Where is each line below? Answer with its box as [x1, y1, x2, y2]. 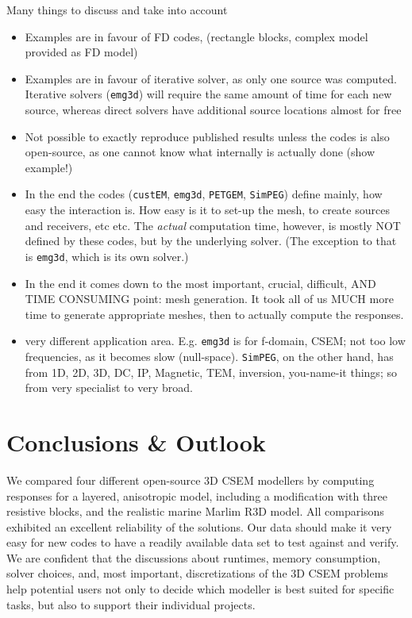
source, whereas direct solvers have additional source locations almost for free [25, 102, 402, 118]
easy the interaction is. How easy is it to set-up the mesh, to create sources [25, 202, 390, 218]
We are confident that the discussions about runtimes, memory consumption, [6, 549, 381, 566]
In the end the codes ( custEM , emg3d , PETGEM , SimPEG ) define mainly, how [25, 186, 383, 202]
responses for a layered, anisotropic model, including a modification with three [6, 487, 388, 504]
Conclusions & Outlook [6, 425, 266, 458]
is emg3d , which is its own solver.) [25, 248, 189, 264]
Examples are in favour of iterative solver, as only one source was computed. [25, 70, 397, 86]
